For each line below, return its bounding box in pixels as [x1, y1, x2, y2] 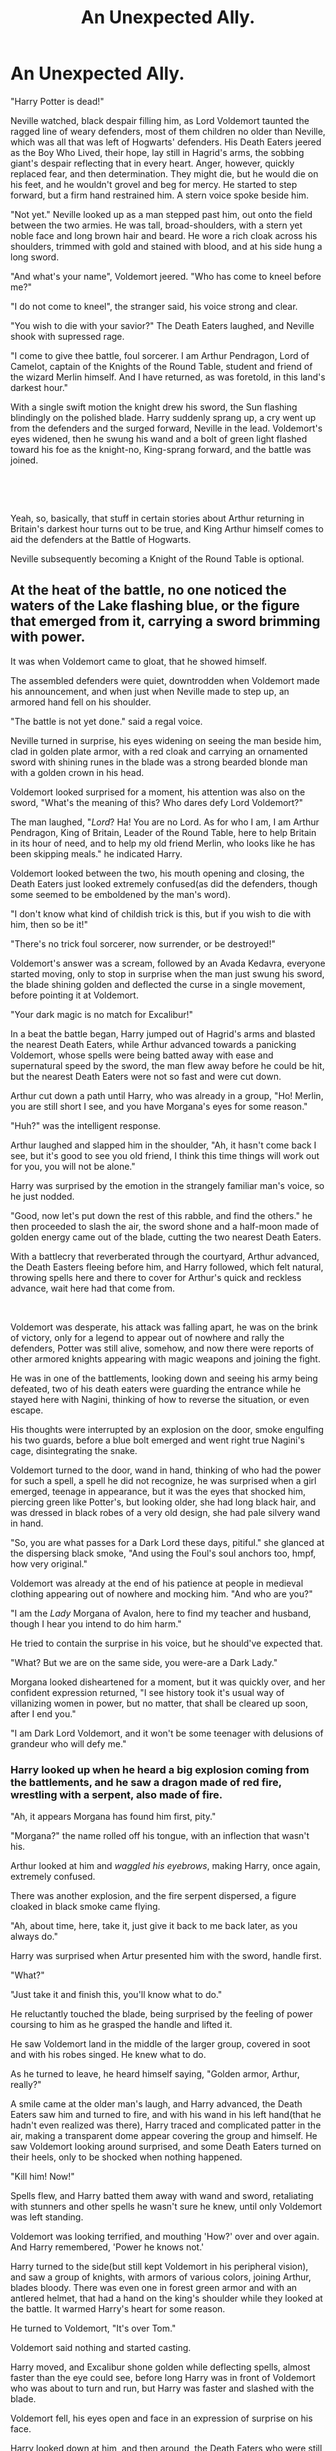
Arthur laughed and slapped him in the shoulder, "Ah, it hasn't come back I [10, 1139, 317, 1151]
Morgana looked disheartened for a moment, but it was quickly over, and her [10, 1676, 326, 1688]
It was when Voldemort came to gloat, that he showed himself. [10, 655, 268, 667]
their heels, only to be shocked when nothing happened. [10, 2151, 243, 2163]
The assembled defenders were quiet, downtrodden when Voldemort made [10, 674, 320, 686]
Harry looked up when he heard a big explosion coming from [10, 1762, 310, 1776]
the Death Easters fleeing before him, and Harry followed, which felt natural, [10, 1261, 324, 1273]
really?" [10, 2079, 42, 2091]
